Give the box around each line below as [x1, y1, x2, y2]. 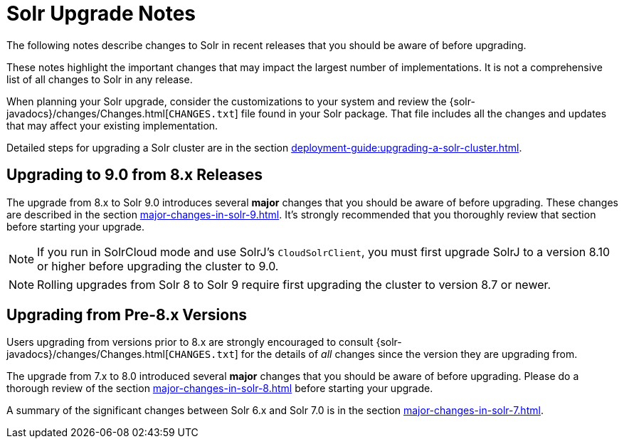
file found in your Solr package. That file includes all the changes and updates [240, 107, 607, 120]
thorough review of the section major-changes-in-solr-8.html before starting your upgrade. [6, 382, 433, 395]
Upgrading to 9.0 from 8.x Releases [6, 166, 263, 184]
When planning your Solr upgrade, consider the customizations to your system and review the [6, 95, 447, 107]
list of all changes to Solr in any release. [6, 73, 193, 85]
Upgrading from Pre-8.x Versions [6, 306, 247, 324]
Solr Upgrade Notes [6, 1, 196, 26]
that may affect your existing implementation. [6, 119, 218, 132]
